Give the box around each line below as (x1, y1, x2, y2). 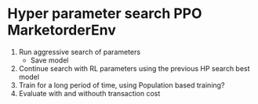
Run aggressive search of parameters (18, 47, 141, 56)
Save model (30, 56, 69, 65)
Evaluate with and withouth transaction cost (18, 88, 161, 98)
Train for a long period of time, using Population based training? (18, 80, 225, 90)
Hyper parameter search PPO (7, 5, 202, 23)
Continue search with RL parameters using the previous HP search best (18, 63, 250, 73)
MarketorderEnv (7, 21, 117, 39)
